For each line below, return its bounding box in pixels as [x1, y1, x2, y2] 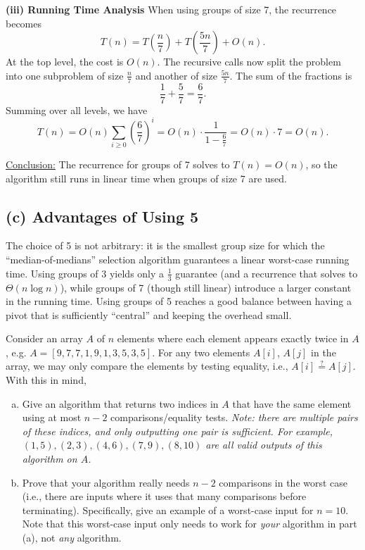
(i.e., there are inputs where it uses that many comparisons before [22, 489, 307, 504]
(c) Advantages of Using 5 [6, 205, 199, 227]
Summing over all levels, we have [6, 102, 148, 117]
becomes [6, 15, 42, 30]
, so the [305, 157, 338, 172]
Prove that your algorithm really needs [22, 475, 190, 489]
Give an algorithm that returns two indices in [22, 396, 219, 411]
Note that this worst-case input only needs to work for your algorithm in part [22, 516, 357, 531]
